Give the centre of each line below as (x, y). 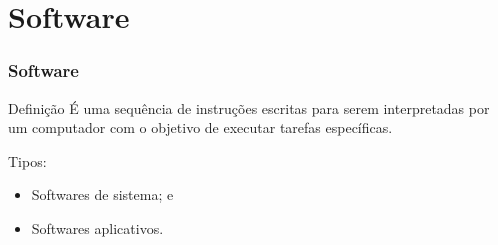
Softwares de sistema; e (102, 194)
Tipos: (27, 160)
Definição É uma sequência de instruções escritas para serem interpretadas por (249, 107)
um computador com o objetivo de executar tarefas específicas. (200, 127)
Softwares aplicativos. (97, 227)
